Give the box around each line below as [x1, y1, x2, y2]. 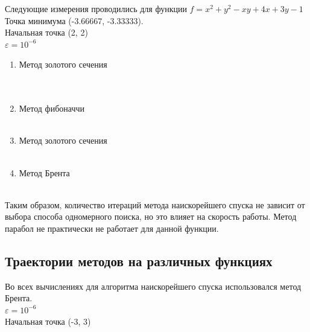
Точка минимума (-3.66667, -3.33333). [5, 14, 144, 27]
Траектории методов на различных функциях [5, 251, 273, 270]
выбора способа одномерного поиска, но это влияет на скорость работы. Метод [5, 210, 297, 223]
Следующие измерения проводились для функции [5, 2, 187, 14]
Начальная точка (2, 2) [5, 26, 88, 39]
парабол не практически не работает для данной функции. [5, 222, 219, 234]
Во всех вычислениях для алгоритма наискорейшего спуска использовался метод [5, 279, 302, 292]
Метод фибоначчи [19, 102, 84, 115]
